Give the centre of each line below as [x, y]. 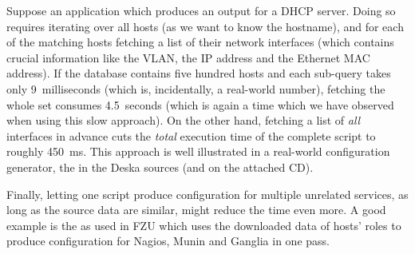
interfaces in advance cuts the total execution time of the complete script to [191, 135]
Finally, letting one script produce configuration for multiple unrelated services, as [207, 194]
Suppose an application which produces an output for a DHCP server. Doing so [201, 10]
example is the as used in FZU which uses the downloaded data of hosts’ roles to [204, 225]
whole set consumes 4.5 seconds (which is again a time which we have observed [200, 104]
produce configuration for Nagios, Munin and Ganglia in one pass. [168, 241]
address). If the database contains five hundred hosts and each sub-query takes [199, 73]
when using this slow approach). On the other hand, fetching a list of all [184, 120]
